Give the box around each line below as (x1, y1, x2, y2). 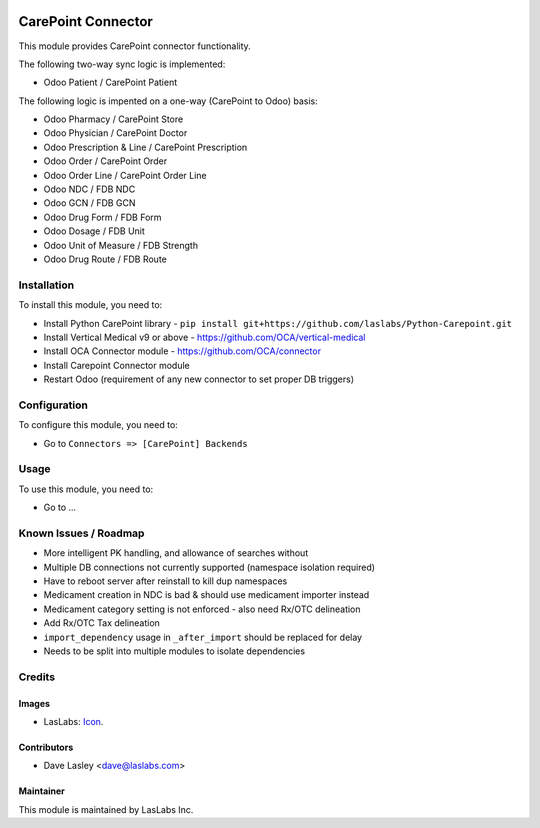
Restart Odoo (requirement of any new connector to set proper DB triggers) (43, 373, 355, 385)
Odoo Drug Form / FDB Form (43, 211, 162, 223)
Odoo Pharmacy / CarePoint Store (43, 113, 184, 125)
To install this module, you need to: (18, 299, 163, 311)
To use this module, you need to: (18, 483, 154, 495)
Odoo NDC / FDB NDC (43, 183, 136, 195)
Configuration (18, 398, 89, 412)
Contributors (18, 741, 74, 753)
